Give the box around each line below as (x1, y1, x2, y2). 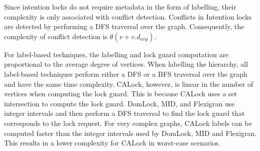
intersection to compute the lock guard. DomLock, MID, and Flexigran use (4, 98, 235, 108)
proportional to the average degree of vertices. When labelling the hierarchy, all (4, 59, 248, 69)
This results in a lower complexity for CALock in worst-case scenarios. (4, 137, 220, 148)
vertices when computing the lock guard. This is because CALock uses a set (4, 88, 237, 99)
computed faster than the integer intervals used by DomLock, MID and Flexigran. (4, 127, 257, 138)
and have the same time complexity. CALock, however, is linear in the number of (4, 78, 253, 89)
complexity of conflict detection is (4, 31, 108, 41)
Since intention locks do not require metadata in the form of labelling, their (4, 2, 236, 12)
